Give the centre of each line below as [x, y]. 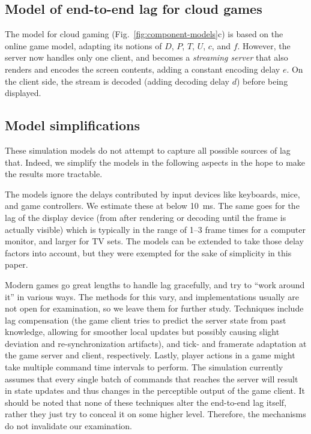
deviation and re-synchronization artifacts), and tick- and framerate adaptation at [156, 343]
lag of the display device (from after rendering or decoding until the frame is [146, 217]
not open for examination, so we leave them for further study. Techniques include [154, 308]
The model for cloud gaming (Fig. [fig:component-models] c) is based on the [144, 34]
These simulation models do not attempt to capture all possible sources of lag [148, 150]
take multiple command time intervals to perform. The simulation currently [144, 367]
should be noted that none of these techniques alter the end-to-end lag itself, [146, 402]
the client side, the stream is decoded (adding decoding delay [117, 81]
